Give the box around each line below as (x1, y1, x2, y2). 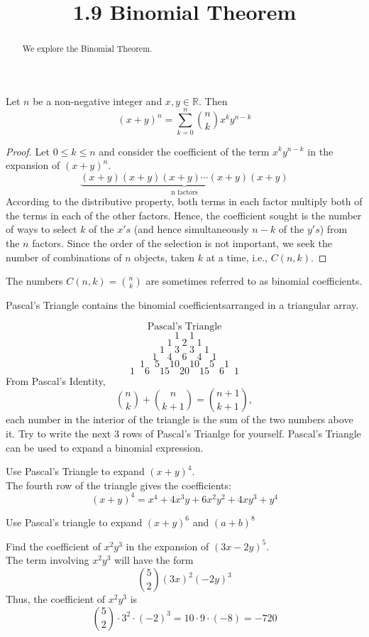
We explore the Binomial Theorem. (22, 43, 153, 55)
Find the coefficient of (6, 538, 101, 553)
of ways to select (6, 222, 77, 236)
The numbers (6, 273, 63, 288)
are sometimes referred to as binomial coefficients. (145, 273, 363, 288)
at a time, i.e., (206, 249, 268, 264)
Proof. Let (6, 143, 50, 158)
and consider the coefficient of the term (99, 143, 270, 158)
